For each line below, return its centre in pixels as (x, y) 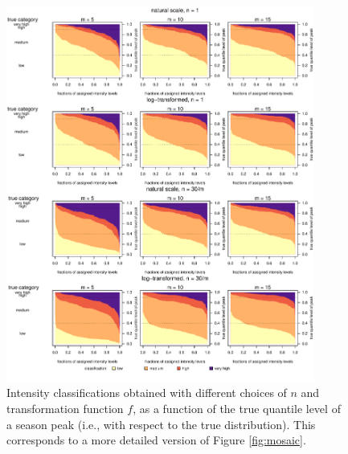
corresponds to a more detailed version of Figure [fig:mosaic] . (156, 440)
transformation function (65, 409)
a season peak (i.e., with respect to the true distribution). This (161, 424)
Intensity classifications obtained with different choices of (147, 393)
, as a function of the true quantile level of (237, 409)
